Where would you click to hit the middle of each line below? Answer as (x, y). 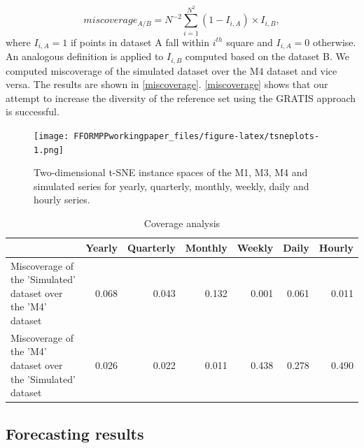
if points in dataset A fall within (140, 42)
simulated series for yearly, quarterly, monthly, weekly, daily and (171, 186)
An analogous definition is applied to (85, 56)
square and (250, 42)
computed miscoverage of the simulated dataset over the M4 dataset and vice (171, 70)
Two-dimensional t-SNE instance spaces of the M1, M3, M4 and (171, 172)
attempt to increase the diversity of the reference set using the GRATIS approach (181, 97)
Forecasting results (75, 433)
